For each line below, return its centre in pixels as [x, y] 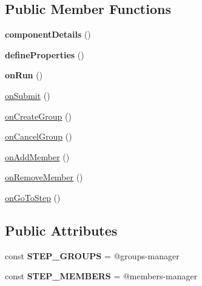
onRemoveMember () [44, 177]
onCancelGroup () [39, 136]
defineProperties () [45, 54]
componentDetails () [48, 34]
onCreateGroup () [38, 116]
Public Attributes [61, 230]
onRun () [24, 75]
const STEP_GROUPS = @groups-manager [92, 255]
